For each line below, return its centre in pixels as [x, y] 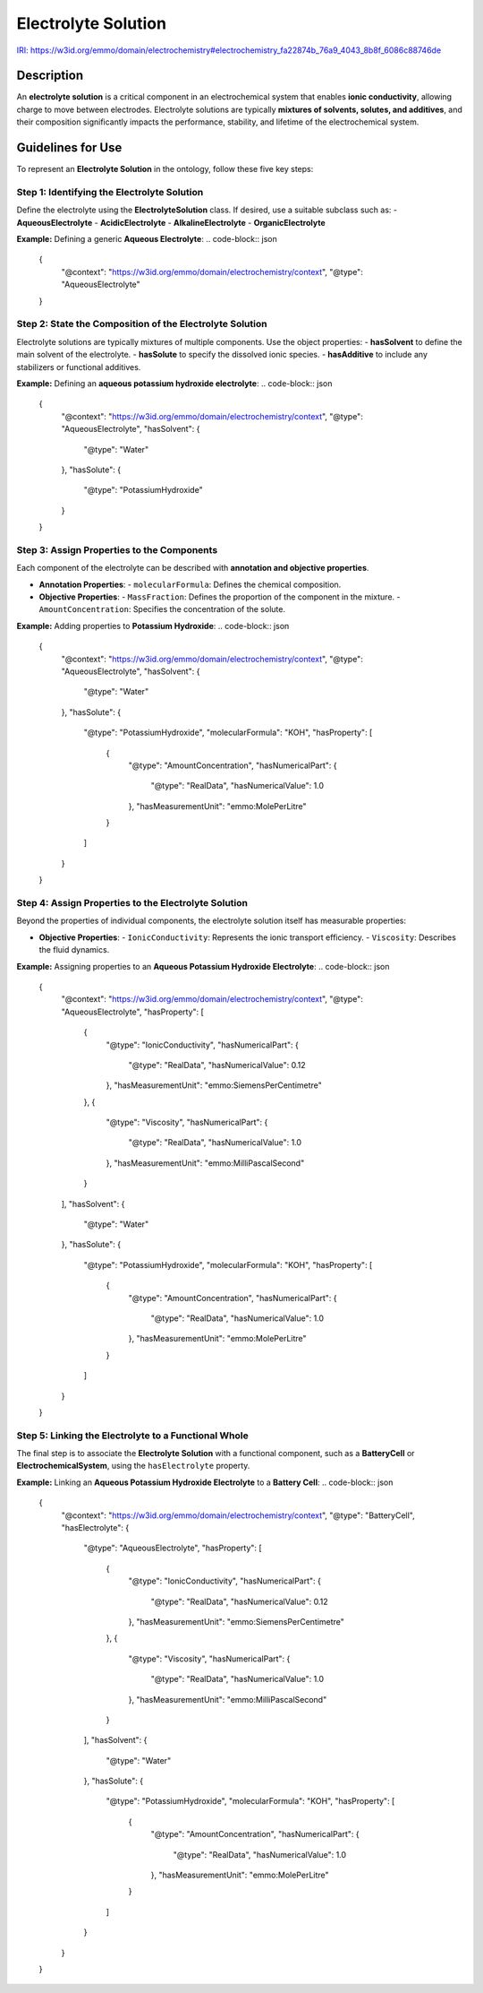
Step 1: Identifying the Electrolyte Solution [110, 192]
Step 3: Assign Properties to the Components [117, 549]
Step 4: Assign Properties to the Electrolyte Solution [132, 903]
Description [50, 76]
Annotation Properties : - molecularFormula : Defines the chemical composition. [190, 584]
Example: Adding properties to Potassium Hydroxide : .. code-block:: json [153, 626]
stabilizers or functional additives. [79, 367]
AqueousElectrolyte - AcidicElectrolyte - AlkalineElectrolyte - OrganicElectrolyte [171, 222]
